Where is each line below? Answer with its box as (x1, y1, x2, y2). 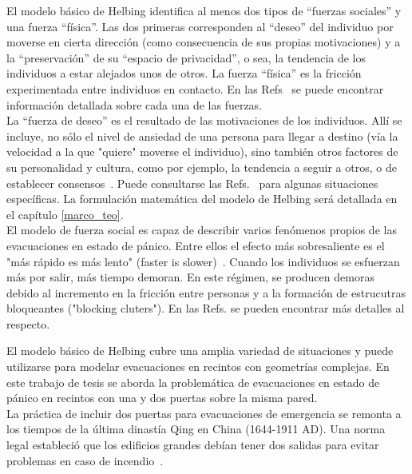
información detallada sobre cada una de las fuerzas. (6, 96, 263, 113)
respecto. (6, 315, 50, 332)
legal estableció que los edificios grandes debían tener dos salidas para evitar (6, 436, 379, 453)
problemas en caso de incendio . (6, 452, 164, 468)
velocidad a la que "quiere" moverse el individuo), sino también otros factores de (6, 143, 398, 160)
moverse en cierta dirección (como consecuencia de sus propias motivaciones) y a (6, 34, 401, 50)
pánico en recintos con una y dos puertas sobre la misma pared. (6, 389, 318, 406)
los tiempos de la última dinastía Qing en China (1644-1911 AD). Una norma (6, 420, 386, 437)
